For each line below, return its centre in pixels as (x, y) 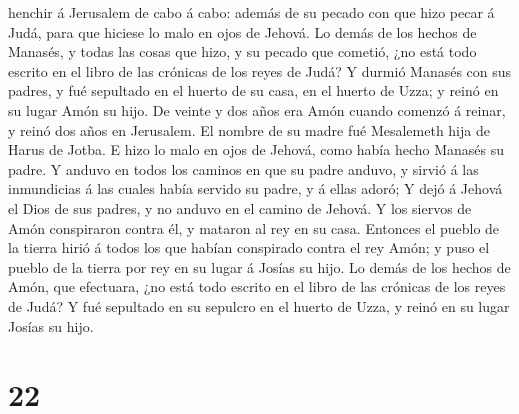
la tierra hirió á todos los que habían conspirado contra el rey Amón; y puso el (249, 247)
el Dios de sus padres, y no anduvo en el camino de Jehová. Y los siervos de (240, 207)
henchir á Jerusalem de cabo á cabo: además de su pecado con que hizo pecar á (251, 12)
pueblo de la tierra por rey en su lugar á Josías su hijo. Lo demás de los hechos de (259, 266)
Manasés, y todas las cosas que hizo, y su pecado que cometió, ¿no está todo (242, 51)
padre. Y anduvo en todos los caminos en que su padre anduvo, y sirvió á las (243, 168)
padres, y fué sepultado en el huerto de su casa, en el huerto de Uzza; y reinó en (253, 90)
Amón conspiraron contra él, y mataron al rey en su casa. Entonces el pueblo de (254, 227)
